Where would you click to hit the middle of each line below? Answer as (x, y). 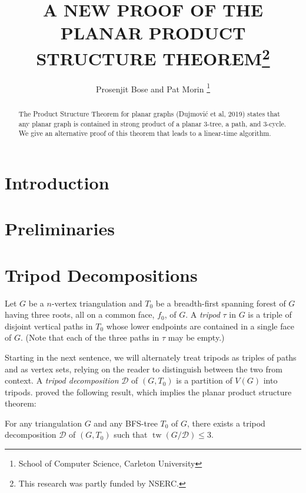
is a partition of (204, 380)
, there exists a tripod (226, 423)
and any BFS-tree (126, 423)
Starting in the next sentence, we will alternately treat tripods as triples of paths (151, 357)
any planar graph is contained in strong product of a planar (110, 123)
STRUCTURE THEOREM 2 (153, 57)
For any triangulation (43, 423)
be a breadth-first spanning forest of (221, 303)
